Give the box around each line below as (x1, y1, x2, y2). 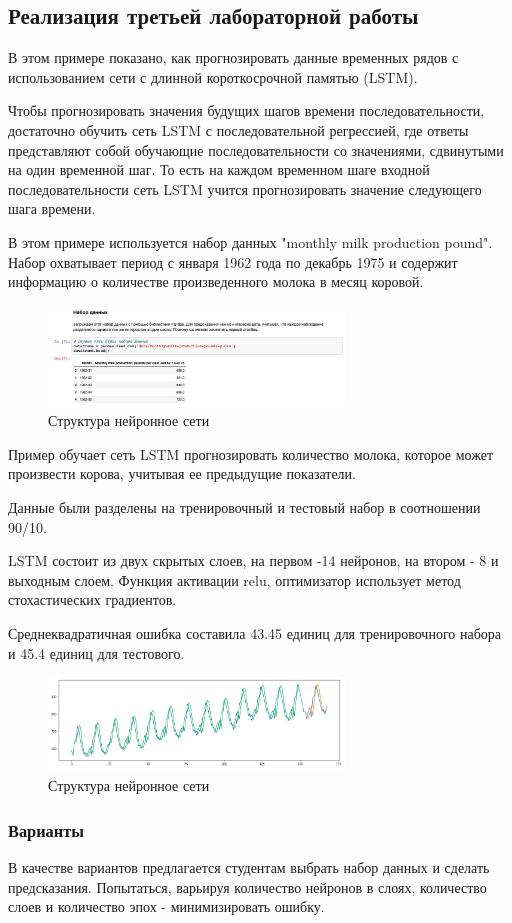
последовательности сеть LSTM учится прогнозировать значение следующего (8, 178, 482, 199)
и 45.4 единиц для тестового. (8, 642, 185, 663)
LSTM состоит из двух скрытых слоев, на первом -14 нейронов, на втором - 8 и (8, 550, 499, 571)
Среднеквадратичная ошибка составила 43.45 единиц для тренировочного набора (8, 622, 501, 643)
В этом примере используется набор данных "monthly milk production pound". (8, 231, 493, 252)
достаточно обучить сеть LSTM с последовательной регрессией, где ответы (8, 119, 469, 140)
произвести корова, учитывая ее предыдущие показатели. (8, 463, 356, 484)
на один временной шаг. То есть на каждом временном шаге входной (8, 159, 430, 180)
